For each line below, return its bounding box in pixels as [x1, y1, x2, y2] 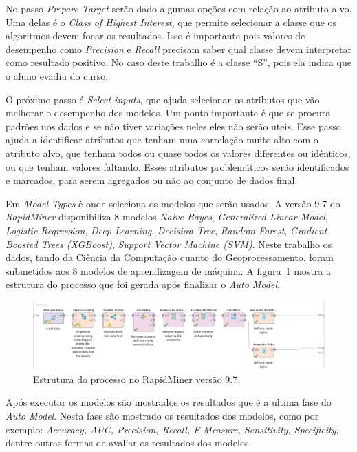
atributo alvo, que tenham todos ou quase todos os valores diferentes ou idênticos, [6, 145, 351, 160]
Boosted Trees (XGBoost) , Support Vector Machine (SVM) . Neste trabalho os [6, 236, 332, 251]
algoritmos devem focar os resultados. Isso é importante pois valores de [6, 28, 305, 43]
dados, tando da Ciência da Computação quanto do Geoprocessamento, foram [6, 250, 334, 265]
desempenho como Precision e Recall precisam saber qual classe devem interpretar [6, 41, 351, 56]
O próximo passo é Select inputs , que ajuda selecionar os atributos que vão [6, 92, 320, 106]
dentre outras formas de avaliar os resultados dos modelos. [6, 435, 252, 450]
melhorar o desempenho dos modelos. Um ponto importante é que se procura [6, 105, 331, 120]
